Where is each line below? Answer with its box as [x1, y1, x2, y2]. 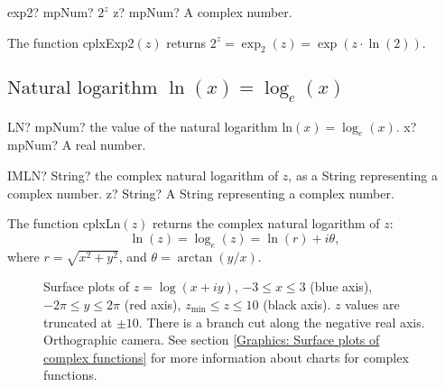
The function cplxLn [7, 214, 121, 233]
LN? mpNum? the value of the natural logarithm [7, 116, 278, 135]
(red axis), [124, 294, 181, 313]
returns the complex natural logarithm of [153, 214, 380, 233]
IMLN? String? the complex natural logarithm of [7, 166, 279, 185]
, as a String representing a [288, 166, 438, 185]
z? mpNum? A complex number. [113, 3, 292, 21]
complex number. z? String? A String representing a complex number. [7, 183, 394, 202]
